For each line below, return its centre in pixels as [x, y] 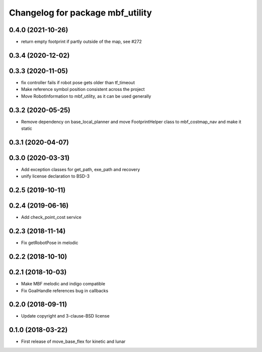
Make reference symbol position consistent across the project [83, 89]
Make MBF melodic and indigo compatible [63, 284]
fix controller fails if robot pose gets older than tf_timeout [78, 82]
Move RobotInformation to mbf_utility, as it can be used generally [86, 96]
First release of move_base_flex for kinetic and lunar [73, 342]
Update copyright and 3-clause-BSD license [65, 316]
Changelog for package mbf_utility [81, 13]
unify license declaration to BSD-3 [55, 176]
